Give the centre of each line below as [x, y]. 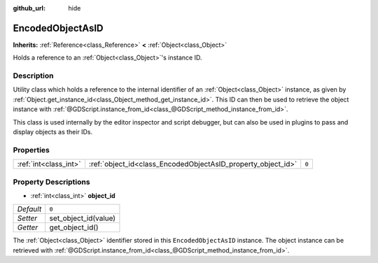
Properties [31, 150]
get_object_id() [74, 227]
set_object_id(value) [82, 218]
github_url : [29, 8]
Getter [28, 227]
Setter [27, 218]
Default [29, 209]
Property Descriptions [51, 182]
